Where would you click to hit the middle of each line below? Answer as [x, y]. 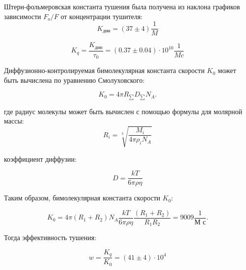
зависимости [23, 16]
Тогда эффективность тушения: [50, 237]
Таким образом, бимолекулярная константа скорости [82, 198]
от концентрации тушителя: [102, 16]
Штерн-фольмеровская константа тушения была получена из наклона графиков [122, 6]
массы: [14, 121]
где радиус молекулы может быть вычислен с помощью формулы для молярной [123, 111]
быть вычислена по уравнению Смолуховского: [74, 80]
